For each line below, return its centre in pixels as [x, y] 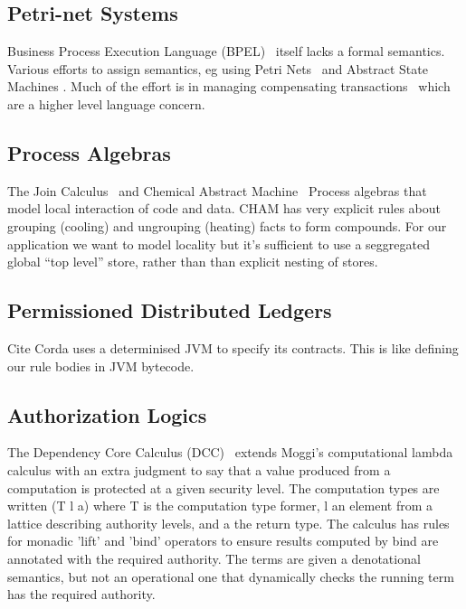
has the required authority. [81, 594]
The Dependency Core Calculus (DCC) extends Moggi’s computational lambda [230, 452]
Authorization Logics [107, 414]
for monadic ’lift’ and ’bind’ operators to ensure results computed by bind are [223, 541]
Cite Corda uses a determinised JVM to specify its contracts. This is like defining [233, 347]
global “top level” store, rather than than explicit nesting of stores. [193, 262]
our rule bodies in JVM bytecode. [101, 365]
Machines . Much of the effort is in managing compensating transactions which [229, 86]
